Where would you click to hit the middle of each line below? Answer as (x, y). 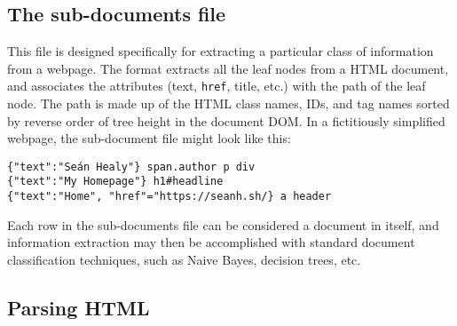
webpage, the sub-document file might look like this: (149, 138)
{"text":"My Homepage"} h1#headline (115, 182)
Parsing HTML (79, 307)
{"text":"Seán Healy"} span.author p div (131, 167)
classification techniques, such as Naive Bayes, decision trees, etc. (184, 259)
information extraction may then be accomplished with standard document (211, 242)
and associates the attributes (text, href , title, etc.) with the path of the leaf (217, 86)
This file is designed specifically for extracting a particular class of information (221, 51)
